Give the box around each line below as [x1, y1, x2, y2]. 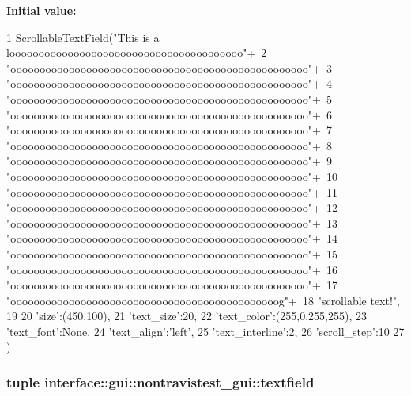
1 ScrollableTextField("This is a [6, 28, 160, 45]
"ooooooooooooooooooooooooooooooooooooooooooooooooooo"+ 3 [6, 59, 332, 76]
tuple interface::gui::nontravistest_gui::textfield [6, 371, 315, 391]
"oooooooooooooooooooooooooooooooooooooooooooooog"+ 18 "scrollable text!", [6, 292, 400, 308]
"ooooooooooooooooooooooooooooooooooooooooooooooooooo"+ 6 [6, 106, 332, 123]
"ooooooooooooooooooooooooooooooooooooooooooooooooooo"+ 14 [6, 230, 337, 247]
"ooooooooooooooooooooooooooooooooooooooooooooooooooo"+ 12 [6, 199, 337, 216]
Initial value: [6, 2, 77, 18]
